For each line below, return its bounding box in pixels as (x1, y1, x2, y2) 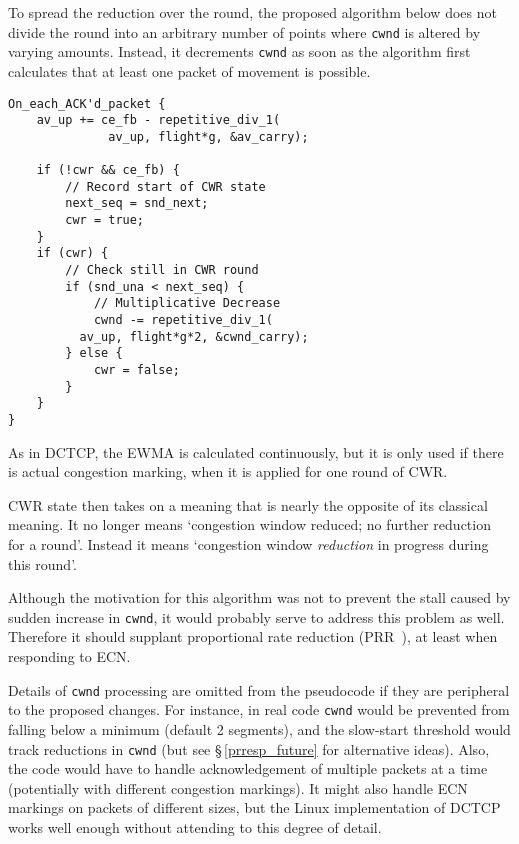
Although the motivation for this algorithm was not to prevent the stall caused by (8, 587, 511, 608)
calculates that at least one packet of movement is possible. (8, 60, 371, 81)
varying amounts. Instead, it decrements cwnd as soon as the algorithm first (8, 41, 471, 62)
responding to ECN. (8, 646, 131, 667)
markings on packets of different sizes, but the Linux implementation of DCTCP (8, 797, 501, 818)
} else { (65, 346, 123, 361)
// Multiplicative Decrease (93, 296, 281, 311)
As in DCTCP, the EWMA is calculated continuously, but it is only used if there (8, 441, 504, 462)
